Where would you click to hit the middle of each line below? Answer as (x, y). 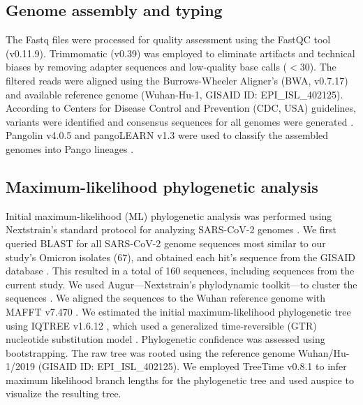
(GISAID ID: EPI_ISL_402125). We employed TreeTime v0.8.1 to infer (192, 366)
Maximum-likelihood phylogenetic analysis (162, 186)
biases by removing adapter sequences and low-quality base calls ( (147, 67)
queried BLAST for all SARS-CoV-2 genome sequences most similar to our (166, 243)
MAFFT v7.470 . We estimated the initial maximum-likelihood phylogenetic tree (178, 311)
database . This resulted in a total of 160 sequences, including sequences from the (180, 271)
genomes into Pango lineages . (70, 148)
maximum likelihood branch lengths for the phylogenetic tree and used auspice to (180, 380)
